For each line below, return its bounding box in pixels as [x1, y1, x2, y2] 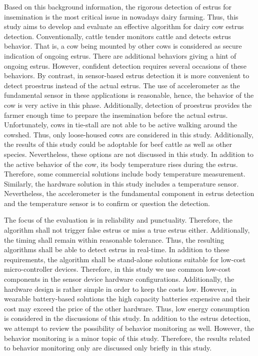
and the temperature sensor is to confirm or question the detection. [4, 198, 210, 208]
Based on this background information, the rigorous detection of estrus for [4, 2, 232, 12]
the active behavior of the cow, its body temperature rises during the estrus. [4, 158, 238, 169]
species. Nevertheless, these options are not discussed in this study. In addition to [4, 148, 254, 159]
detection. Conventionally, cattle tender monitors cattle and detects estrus [4, 31, 231, 41]
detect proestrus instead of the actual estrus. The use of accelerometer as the [4, 80, 240, 90]
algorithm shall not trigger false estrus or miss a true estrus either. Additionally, [4, 225, 250, 235]
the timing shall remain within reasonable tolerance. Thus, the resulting [4, 234, 224, 245]
